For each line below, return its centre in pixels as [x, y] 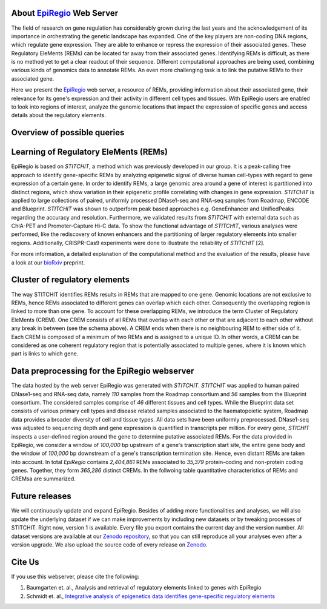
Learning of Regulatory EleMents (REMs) [89, 152]
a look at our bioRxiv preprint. [48, 262]
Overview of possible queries [68, 133]
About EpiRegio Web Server [64, 13]
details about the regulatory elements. [58, 115]
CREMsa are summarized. [43, 479]
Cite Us [25, 562]
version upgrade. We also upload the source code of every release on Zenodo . [110, 544]
